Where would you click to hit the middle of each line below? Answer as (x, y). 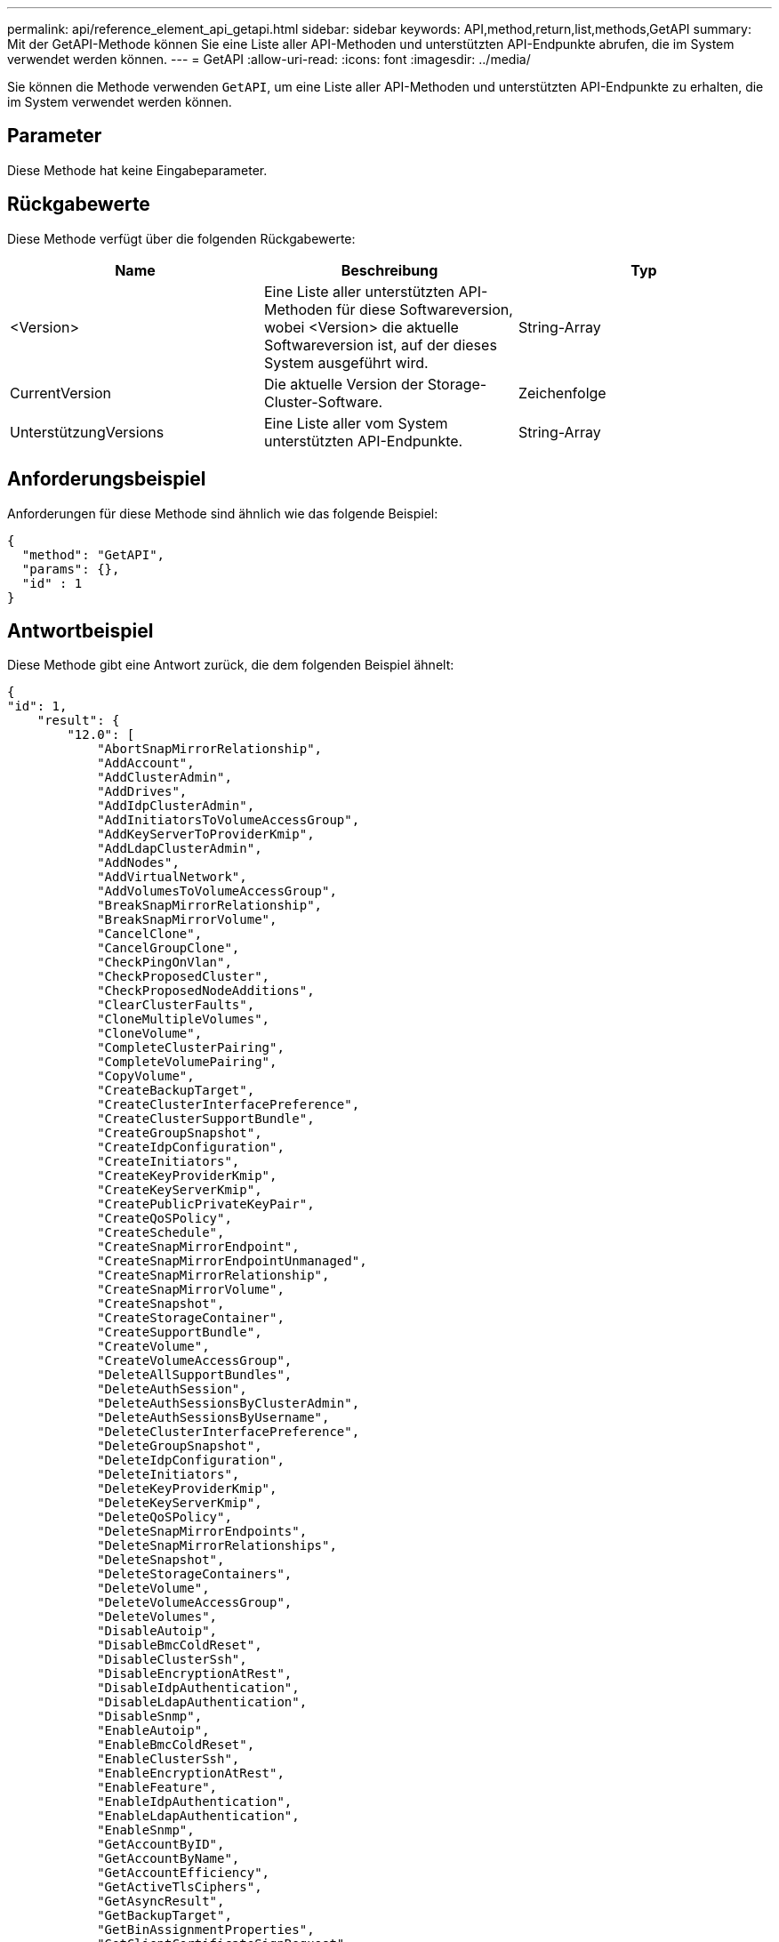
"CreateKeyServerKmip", (180, 1190)
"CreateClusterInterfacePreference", (229, 1105)
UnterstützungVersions (87, 432)
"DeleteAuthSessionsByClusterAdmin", (229, 1404)
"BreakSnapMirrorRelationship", (210, 906)
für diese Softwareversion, (425, 309)
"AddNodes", (138, 863)
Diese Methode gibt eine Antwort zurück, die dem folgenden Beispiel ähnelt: (231, 665)
